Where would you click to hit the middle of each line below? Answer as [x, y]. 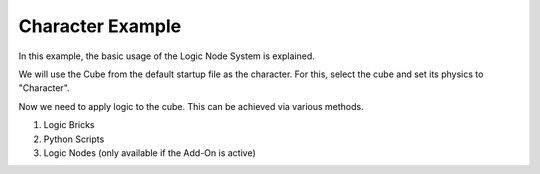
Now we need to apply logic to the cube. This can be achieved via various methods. [191, 106]
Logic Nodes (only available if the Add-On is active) [150, 152]
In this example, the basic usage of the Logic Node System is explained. [166, 56]
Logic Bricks [69, 125]
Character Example [100, 26]
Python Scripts [74, 139]
